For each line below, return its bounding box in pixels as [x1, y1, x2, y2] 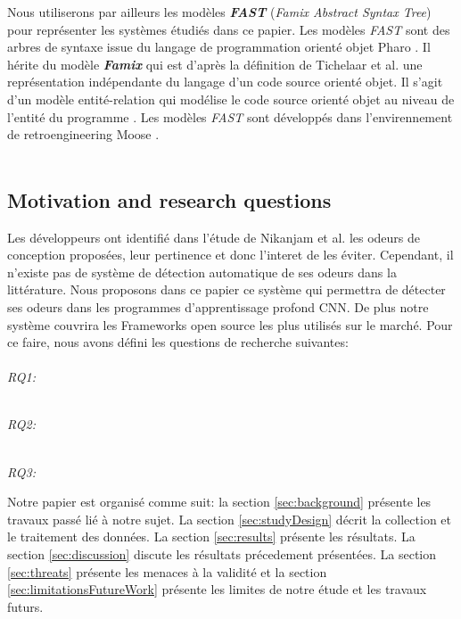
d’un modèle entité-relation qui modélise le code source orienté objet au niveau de [7, 89, 455, 108]
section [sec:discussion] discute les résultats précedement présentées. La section [7, 545, 437, 564]
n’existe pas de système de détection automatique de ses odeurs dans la [7, 262, 397, 281]
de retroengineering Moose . [7, 125, 160, 144]
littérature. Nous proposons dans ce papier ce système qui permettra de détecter [7, 280, 446, 299]
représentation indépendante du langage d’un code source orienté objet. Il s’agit [7, 72, 443, 91]
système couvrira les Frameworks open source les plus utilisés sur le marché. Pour [7, 315, 453, 334]
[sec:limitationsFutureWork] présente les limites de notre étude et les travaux [7, 580, 427, 598]
